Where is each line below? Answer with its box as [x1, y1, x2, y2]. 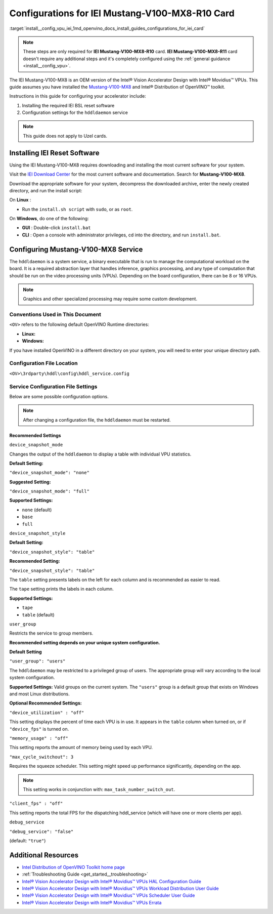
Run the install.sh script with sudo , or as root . [22, 206, 133, 212]
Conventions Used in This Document [9, 311, 101, 318]
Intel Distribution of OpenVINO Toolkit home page [22, 864, 125, 870]
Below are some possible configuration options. [9, 393, 109, 399]
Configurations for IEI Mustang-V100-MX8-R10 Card [9, 8, 235, 19]
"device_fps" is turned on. [9, 726, 69, 732]
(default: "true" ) [9, 838, 46, 844]
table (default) [22, 611, 55, 617]
